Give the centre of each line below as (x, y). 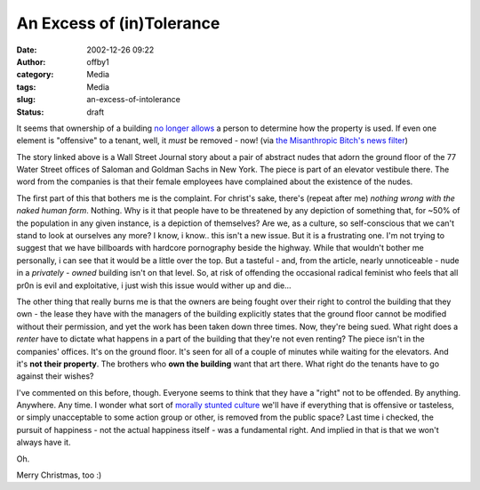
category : (35, 75)
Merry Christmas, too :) (59, 475)
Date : (27, 50)
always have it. (44, 442)
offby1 (98, 61)
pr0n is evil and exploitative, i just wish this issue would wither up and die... (154, 285)
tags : (26, 87)
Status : (30, 112)
